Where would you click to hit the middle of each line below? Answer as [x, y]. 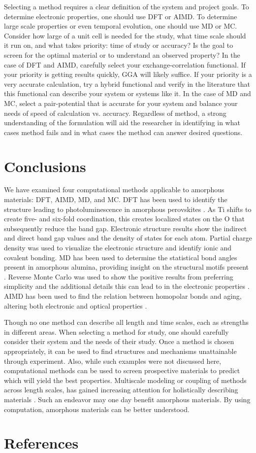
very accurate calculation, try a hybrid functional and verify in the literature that [127, 84]
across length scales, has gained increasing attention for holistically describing [121, 390]
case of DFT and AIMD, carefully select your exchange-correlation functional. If [125, 64]
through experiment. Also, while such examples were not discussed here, [113, 361]
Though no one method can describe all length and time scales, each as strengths [127, 322]
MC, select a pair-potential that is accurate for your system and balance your [121, 103]
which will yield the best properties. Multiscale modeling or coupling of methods [125, 380]
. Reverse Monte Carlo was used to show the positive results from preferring [119, 276]
